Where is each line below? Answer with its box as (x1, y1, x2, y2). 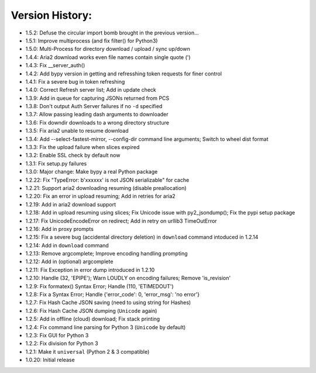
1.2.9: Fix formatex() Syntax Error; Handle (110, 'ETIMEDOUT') (25, 282, 174, 289)
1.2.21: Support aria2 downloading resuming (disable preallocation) (25, 184, 187, 191)
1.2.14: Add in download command (25, 241, 109, 248)
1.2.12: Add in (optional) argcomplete (25, 258, 114, 265)
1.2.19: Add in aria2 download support (25, 201, 116, 208)
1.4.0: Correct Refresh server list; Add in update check (25, 87, 156, 94)
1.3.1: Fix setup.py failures (25, 160, 87, 167)
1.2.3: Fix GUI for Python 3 (25, 332, 89, 339)
